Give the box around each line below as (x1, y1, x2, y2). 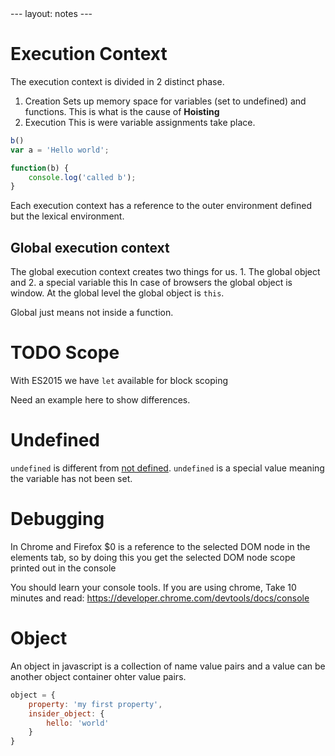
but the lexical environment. (10, 210, 125, 222)
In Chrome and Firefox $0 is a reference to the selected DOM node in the (10, 540, 311, 552)
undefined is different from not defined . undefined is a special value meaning (10, 462, 325, 474)
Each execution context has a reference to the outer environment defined (10, 200, 312, 212)
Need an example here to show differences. (10, 394, 191, 406)
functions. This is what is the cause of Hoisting (24, 105, 220, 117)
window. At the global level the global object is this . (10, 287, 225, 299)
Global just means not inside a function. (10, 307, 174, 319)
